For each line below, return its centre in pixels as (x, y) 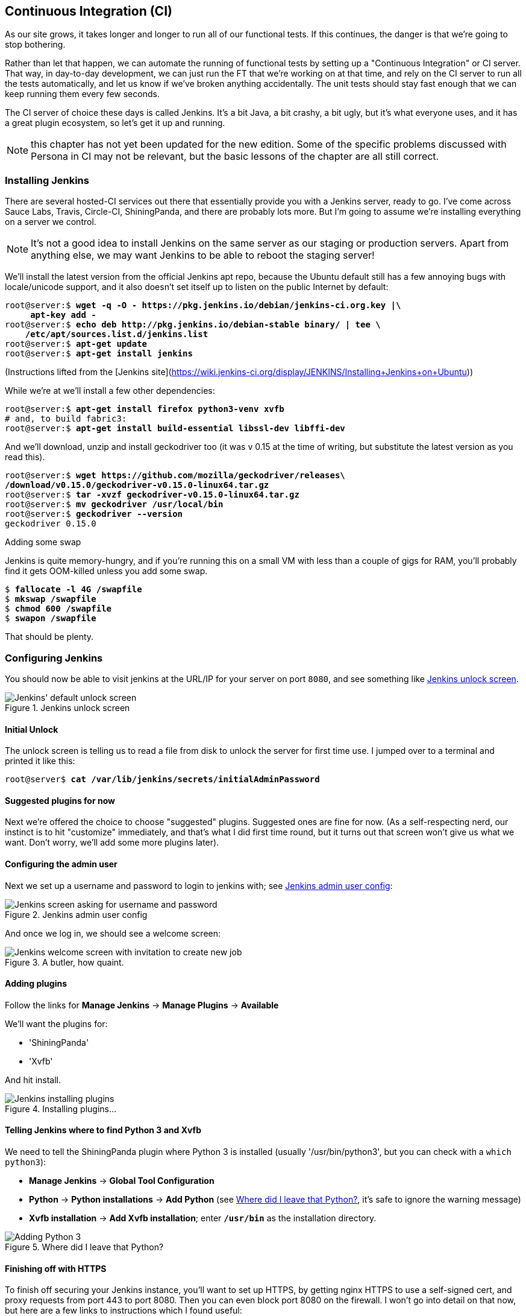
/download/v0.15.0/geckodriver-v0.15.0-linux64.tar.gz (137, 485)
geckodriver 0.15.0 (51, 524)
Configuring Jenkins (54, 658)
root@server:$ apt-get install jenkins (99, 354)
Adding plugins (36, 984)
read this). (25, 457)
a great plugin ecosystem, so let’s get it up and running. (115, 123)
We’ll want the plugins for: (56, 1023)
